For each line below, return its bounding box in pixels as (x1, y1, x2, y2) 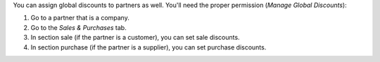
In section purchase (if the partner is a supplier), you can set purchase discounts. (30, 42, 267, 52)
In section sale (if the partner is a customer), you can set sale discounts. (30, 33, 240, 42)
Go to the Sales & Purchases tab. (30, 23, 127, 31)
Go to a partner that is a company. (30, 14, 129, 22)
